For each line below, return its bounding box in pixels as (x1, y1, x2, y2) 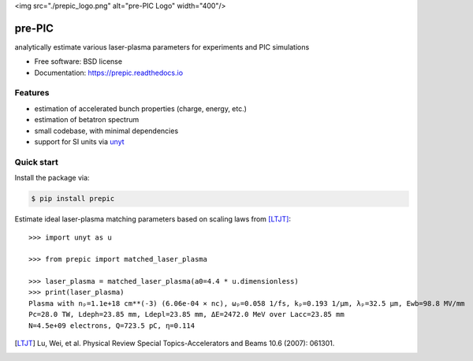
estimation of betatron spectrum (34, 115, 140, 125)
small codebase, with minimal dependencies (34, 126, 179, 136)
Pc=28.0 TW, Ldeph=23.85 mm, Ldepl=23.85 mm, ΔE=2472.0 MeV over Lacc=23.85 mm (28, 310, 345, 319)
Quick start (14, 156, 59, 167)
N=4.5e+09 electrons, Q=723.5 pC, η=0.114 (28, 321, 196, 330)
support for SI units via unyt (34, 137, 125, 146)
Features (14, 87, 50, 99)
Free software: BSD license (34, 57, 122, 66)
